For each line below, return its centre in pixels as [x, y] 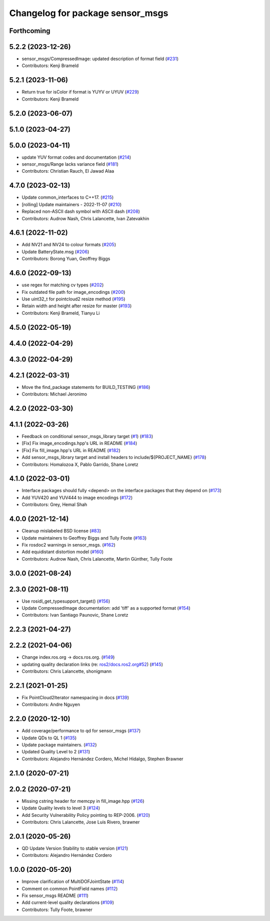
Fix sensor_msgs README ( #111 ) [55, 895]
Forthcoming [30, 31]
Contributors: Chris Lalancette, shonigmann [67, 671]
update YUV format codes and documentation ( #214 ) [76, 157]
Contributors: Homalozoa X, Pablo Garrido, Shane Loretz [80, 464]
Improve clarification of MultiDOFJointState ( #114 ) [73, 881]
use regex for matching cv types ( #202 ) [63, 285]
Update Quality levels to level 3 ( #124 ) [61, 808]
